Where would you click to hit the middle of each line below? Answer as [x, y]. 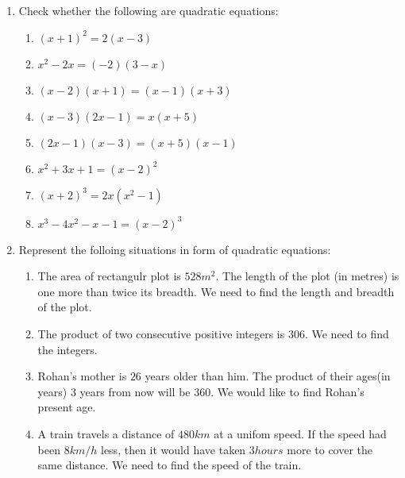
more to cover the [330, 449]
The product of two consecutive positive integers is [161, 333]
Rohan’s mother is [82, 376]
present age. [67, 407]
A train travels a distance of [106, 433]
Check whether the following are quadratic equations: [148, 10]
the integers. [67, 349]
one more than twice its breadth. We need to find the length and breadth [216, 291]
